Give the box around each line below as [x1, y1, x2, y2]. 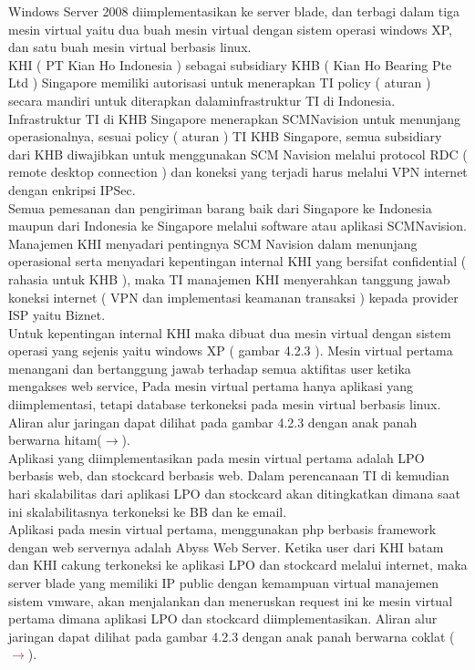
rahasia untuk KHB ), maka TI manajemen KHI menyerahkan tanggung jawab [8, 269, 450, 288]
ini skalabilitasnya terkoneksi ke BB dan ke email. [8, 501, 287, 521]
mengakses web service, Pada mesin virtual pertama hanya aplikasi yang [8, 376, 414, 396]
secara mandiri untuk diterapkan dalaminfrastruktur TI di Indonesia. [8, 90, 396, 109]
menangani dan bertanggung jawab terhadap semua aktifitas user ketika [8, 358, 411, 377]
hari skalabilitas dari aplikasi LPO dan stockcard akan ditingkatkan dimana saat [8, 484, 461, 503]
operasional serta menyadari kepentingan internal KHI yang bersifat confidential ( [8, 252, 467, 271]
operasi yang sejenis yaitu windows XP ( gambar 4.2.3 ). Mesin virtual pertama [8, 341, 453, 360]
